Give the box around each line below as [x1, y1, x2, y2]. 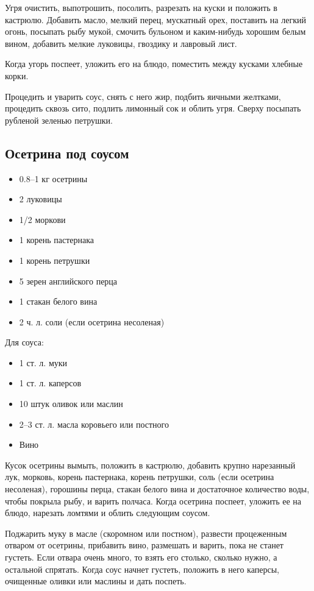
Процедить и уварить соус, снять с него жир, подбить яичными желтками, [5, 90, 281, 102]
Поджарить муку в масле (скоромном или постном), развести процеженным [5, 526, 287, 539]
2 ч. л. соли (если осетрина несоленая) [19, 315, 165, 328]
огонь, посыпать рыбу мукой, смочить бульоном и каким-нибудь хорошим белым [5, 25, 306, 38]
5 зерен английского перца [19, 274, 118, 287]
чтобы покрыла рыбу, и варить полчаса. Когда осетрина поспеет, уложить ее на [5, 494, 302, 507]
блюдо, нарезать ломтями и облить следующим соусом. [5, 506, 210, 519]
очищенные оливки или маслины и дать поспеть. [5, 575, 187, 587]
